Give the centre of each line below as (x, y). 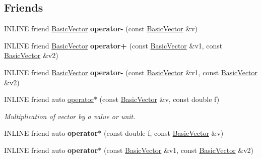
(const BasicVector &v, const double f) (159, 99)
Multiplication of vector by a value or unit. (70, 116)
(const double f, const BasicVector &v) (163, 133)
